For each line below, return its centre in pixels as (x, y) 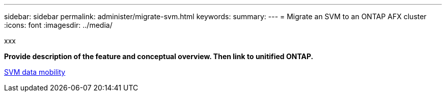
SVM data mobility (35, 72)
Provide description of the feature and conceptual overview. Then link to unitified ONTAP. (159, 56)
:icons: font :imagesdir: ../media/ (58, 25)
